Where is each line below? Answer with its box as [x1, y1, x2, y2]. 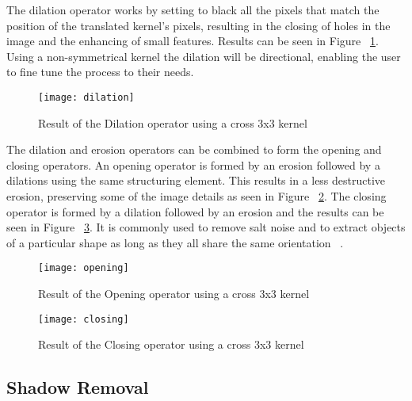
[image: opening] [38, 262, 129, 274]
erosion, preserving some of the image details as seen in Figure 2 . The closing [6, 188, 387, 204]
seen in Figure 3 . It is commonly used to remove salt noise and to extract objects [6, 219, 406, 235]
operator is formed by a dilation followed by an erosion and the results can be [6, 203, 384, 220]
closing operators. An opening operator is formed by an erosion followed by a [6, 156, 380, 173]
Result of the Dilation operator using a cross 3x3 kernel [38, 114, 307, 131]
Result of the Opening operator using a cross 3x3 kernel [38, 285, 310, 302]
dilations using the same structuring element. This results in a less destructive [6, 172, 386, 189]
